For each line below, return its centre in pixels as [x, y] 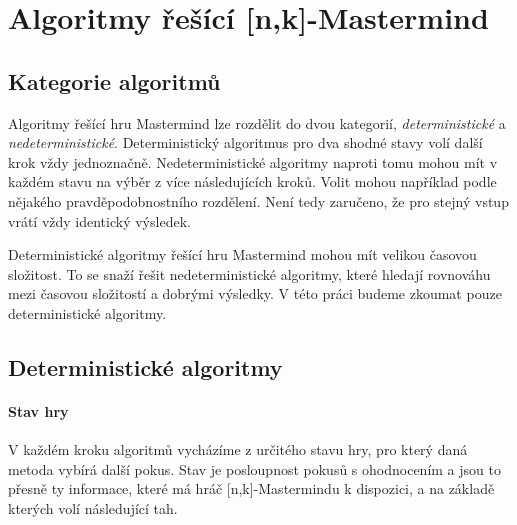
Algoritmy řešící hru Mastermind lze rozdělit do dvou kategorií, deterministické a [257, 122]
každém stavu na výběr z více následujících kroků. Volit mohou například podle [252, 181]
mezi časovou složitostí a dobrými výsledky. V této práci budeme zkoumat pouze [255, 293]
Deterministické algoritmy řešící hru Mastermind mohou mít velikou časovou [242, 254]
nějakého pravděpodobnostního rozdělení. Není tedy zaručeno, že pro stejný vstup [258, 200]
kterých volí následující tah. [93, 507]
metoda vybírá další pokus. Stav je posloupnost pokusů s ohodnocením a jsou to [254, 468]
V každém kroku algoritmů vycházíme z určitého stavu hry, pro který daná [238, 449]
